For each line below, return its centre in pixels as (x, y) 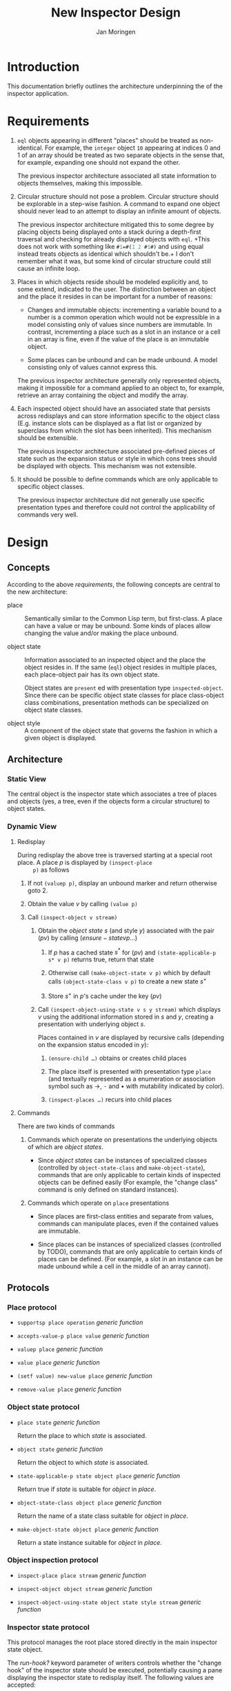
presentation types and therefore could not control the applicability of (116, 507)
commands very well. (47, 514)
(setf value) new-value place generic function (85, 1376)
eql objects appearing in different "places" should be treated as (108, 140)
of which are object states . (65, 1147)
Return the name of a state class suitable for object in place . (102, 1516)
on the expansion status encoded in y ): (93, 1044)
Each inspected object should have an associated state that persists (114, 408)
